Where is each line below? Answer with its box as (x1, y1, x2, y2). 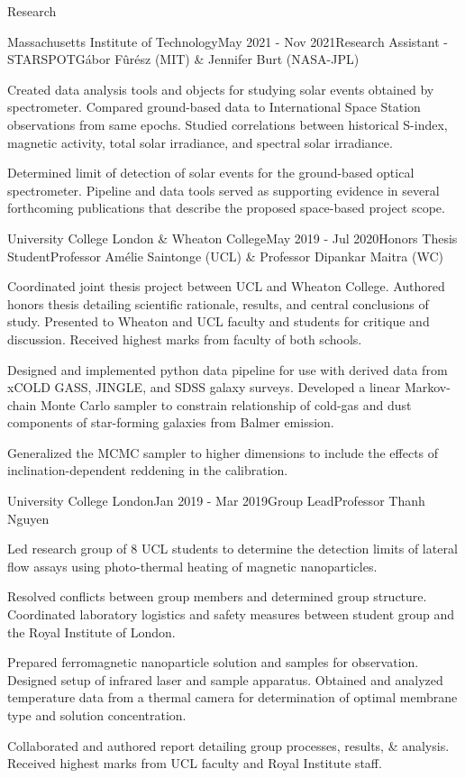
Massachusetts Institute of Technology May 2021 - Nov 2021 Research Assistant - (7, 32, 448, 50)
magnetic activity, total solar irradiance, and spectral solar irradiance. (7, 133, 393, 151)
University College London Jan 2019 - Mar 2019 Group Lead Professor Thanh (7, 491, 425, 510)
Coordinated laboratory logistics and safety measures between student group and (7, 605, 455, 624)
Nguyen (7, 508, 50, 527)
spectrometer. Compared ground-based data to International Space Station (7, 97, 421, 116)
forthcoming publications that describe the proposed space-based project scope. (7, 198, 445, 217)
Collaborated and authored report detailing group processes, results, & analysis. (7, 736, 450, 755)
